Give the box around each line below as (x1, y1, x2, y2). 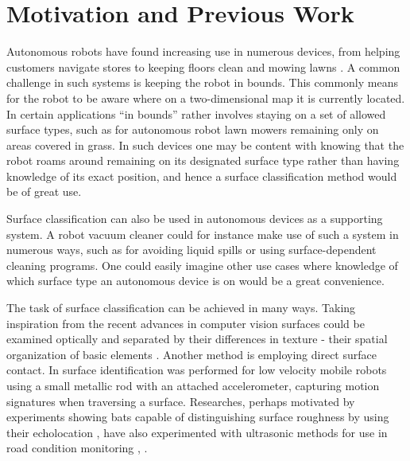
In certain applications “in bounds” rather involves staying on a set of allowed (6, 105, 386, 122)
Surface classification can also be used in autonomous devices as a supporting (6, 210, 383, 227)
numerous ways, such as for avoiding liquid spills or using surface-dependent (6, 241, 377, 258)
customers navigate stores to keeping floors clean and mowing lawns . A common (6, 58, 400, 75)
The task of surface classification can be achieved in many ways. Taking (6, 299, 356, 316)
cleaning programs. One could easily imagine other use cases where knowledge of (6, 256, 398, 273)
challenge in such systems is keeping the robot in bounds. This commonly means (6, 74, 398, 91)
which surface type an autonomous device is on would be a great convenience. (6, 272, 385, 289)
